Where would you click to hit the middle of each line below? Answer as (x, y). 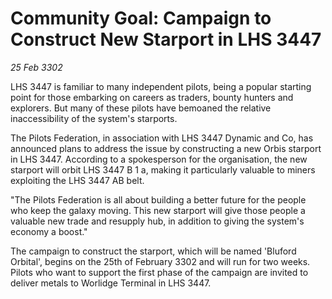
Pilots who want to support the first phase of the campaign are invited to (159, 272)
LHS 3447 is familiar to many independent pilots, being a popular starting (161, 86)
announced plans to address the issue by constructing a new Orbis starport (166, 148)
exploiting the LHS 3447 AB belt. (77, 180)
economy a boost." (49, 231)
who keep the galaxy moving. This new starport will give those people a (158, 210)
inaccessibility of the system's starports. (94, 118)
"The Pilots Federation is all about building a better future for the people (158, 199)
